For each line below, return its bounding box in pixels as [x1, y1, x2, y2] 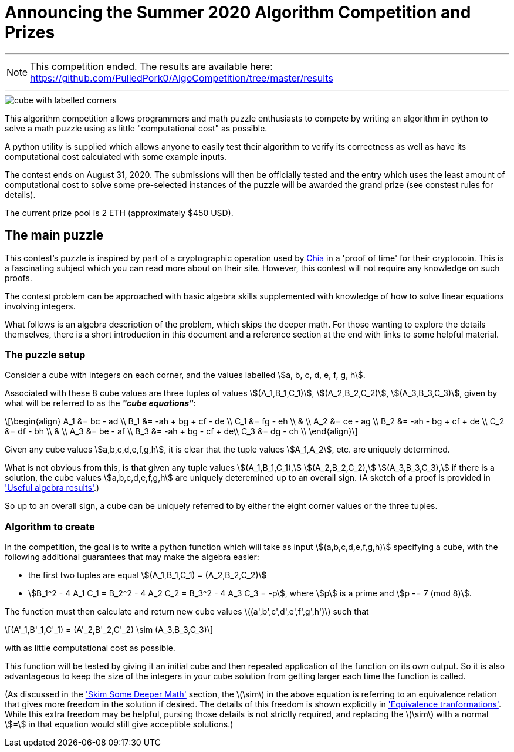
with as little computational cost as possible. [5, 643, 175, 653]
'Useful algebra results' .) [5, 483, 100, 493]
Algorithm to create [5, 520, 95, 532]
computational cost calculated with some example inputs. [5, 151, 227, 161]
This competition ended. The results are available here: [30, 60, 273, 72]
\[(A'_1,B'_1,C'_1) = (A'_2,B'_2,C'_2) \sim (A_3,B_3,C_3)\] [5, 625, 213, 635]
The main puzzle [5, 228, 104, 243]
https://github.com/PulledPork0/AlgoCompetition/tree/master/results [30, 72, 333, 84]
